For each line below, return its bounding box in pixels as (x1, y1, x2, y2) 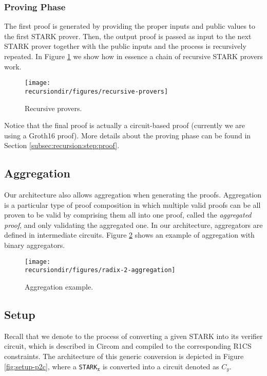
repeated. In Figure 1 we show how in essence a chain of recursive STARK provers (4, 51, 263, 61)
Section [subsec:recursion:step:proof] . (4, 140, 120, 151)
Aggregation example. (25, 281, 93, 292)
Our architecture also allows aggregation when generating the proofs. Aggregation (4, 189, 262, 200)
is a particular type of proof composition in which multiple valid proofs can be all (4, 199, 261, 210)
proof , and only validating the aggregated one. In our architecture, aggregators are (4, 219, 263, 230)
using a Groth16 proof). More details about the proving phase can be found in (4, 130, 251, 140)
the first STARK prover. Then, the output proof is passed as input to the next (4, 30, 252, 41)
